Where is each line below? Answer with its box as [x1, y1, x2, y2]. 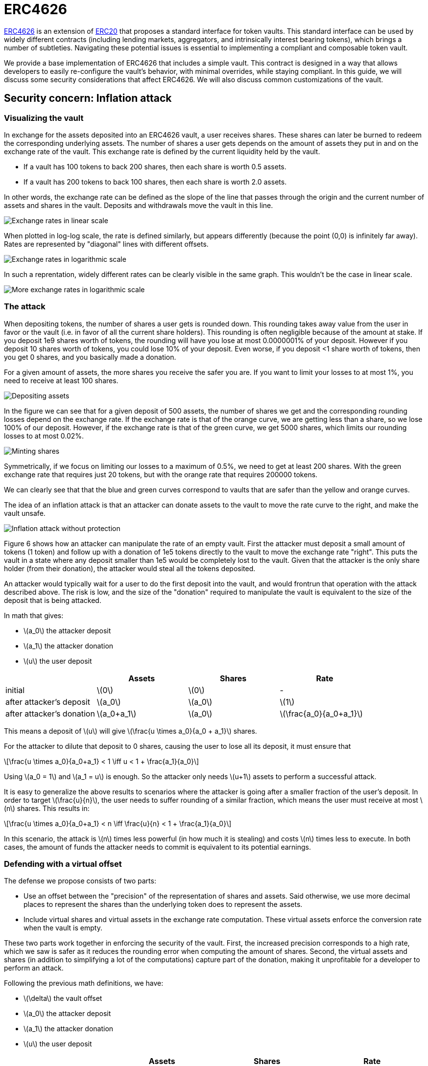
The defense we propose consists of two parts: [4, 877, 156, 885]
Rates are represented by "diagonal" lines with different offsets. [4, 239, 209, 248]
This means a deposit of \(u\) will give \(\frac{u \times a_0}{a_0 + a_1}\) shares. [4, 726, 257, 735]
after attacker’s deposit [5, 696, 90, 707]
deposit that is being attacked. [4, 596, 101, 604]
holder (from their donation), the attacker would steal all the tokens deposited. [4, 564, 256, 573]
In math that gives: [4, 611, 64, 620]
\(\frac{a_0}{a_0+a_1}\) [280, 708, 363, 718]
